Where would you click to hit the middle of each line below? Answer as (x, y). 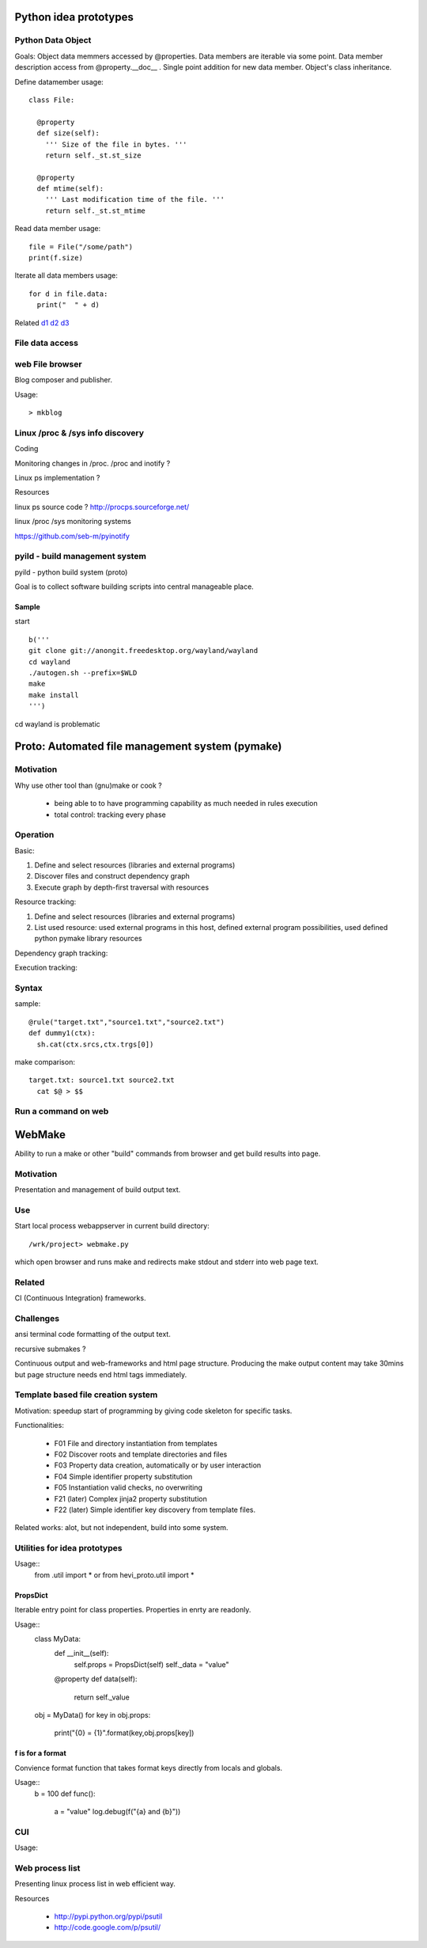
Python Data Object (53, 40)
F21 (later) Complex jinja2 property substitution (130, 1498)
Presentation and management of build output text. (98, 1190)
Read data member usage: (58, 229)
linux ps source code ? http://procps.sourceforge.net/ (102, 507)
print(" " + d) (68, 305)
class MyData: (58, 1639)
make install (54, 695)
